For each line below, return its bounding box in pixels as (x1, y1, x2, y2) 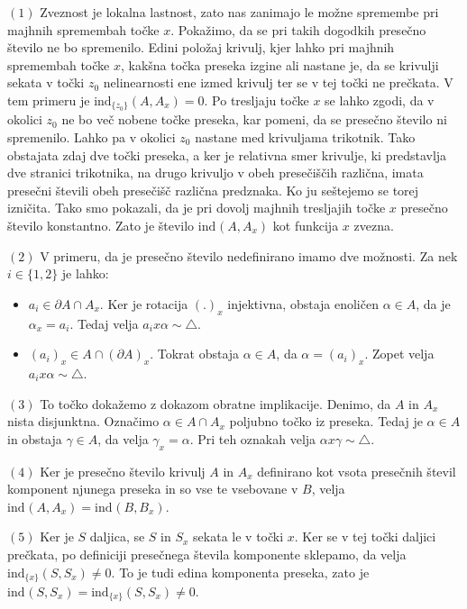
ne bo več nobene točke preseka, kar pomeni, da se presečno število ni (61, 110, 447, 129)
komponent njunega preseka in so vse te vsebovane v (7, 479, 298, 498)
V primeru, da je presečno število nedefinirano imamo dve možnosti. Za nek (40, 246, 458, 265)
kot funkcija (272, 215, 339, 234)
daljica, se (89, 527, 145, 546)
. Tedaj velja (69, 314, 139, 332)
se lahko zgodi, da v (325, 90, 435, 109)
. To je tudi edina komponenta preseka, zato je (111, 562, 370, 581)
